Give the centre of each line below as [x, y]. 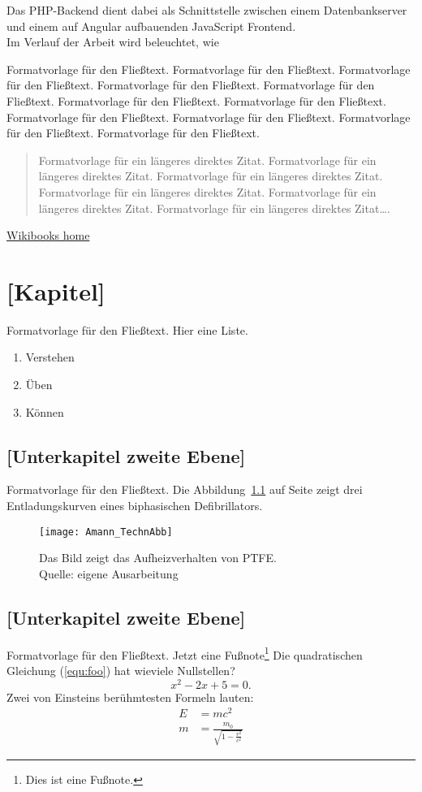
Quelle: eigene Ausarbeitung [109, 573]
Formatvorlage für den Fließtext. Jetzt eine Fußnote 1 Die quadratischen [185, 653]
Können [45, 411]
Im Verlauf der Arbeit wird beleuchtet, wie [113, 42]
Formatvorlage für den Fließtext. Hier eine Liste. [127, 329]
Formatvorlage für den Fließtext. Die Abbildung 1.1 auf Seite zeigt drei [185, 489]
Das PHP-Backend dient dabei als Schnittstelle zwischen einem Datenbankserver [207, 10]
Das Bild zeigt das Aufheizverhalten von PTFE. [158, 558]
